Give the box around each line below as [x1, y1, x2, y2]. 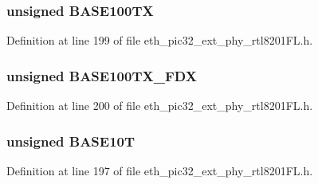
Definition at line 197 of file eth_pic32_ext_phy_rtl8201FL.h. [6, 162, 313, 178]
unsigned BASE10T [6, 131, 135, 151]
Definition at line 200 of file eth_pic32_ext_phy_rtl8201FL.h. [6, 97, 313, 114]
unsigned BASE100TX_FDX [6, 65, 197, 85]
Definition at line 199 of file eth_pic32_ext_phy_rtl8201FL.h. [6, 32, 313, 49]
